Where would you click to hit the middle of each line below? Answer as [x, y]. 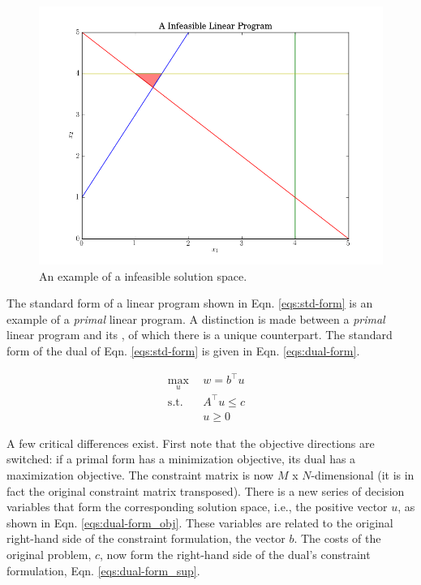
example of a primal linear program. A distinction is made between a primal [196, 318]
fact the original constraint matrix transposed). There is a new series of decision [206, 490]
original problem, [49, 555]
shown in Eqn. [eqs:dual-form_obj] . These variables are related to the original [200, 522]
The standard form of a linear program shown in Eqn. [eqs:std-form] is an [190, 303]
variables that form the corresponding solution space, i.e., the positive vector [197, 507]
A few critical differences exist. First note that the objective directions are [191, 443]
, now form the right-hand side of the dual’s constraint [235, 555]
